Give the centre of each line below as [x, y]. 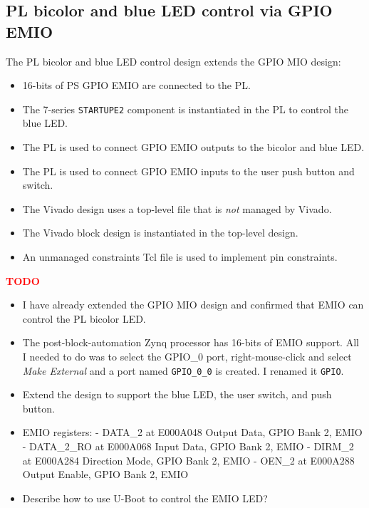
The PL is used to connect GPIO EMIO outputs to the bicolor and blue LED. [193, 147]
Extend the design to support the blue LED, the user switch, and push [177, 394]
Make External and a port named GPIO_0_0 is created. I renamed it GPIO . [183, 370]
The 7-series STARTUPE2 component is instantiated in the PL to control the [185, 109]
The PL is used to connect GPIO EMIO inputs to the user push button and [188, 171]
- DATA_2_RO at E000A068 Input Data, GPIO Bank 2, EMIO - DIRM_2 [188, 446]
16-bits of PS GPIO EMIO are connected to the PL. [136, 85]
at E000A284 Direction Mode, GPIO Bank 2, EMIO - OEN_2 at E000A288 [188, 460]
